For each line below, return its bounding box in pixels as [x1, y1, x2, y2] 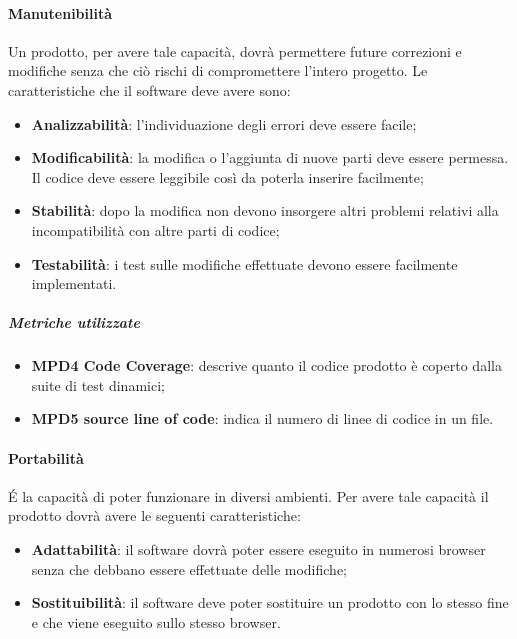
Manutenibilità [8, 2, 113, 23]
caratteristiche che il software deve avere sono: [8, 79, 291, 100]
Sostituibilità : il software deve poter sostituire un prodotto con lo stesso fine [31, 592, 509, 613]
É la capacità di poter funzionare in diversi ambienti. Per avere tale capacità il [8, 485, 489, 506]
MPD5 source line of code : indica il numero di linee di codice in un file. [31, 408, 494, 429]
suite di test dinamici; [31, 374, 165, 395]
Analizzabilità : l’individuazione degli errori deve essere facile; [31, 113, 417, 134]
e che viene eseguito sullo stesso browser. [31, 611, 281, 632]
